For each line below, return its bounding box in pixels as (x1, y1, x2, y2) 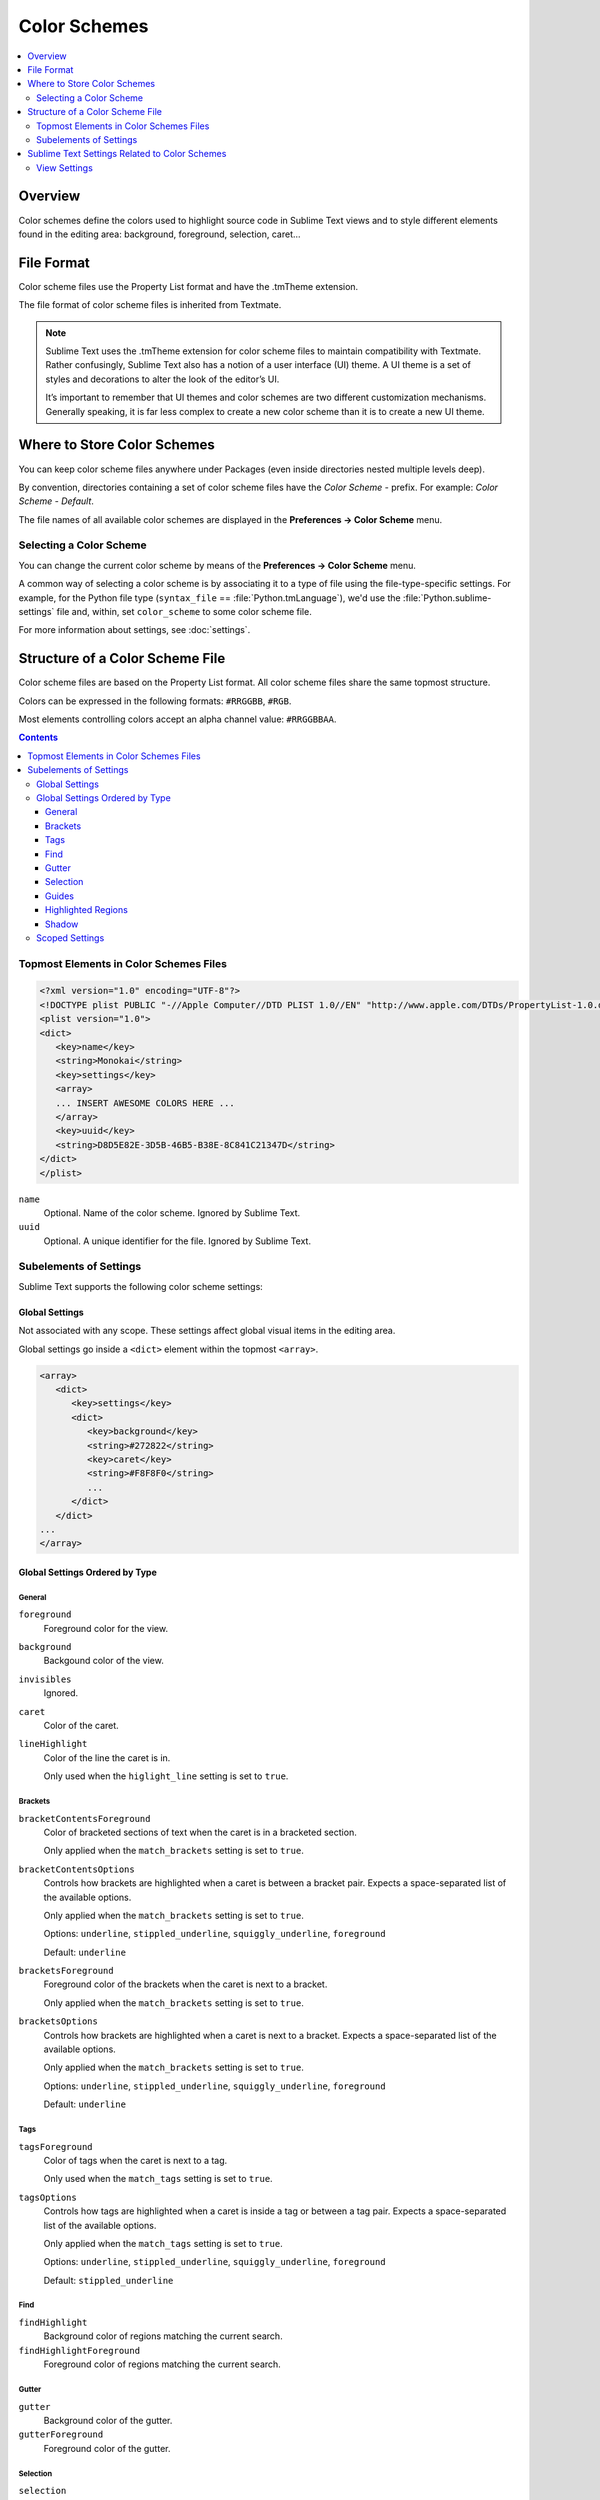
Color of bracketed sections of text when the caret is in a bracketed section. (43, 1826, 357, 1838)
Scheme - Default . (18, 495, 95, 507)
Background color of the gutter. (43, 2415, 173, 2427)
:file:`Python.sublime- (402, 591, 492, 604)
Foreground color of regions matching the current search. (43, 2358, 282, 2370)
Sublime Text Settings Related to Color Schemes (27, 148, 227, 160)
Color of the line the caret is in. (43, 1751, 171, 1764)
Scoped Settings (36, 931, 105, 944)
